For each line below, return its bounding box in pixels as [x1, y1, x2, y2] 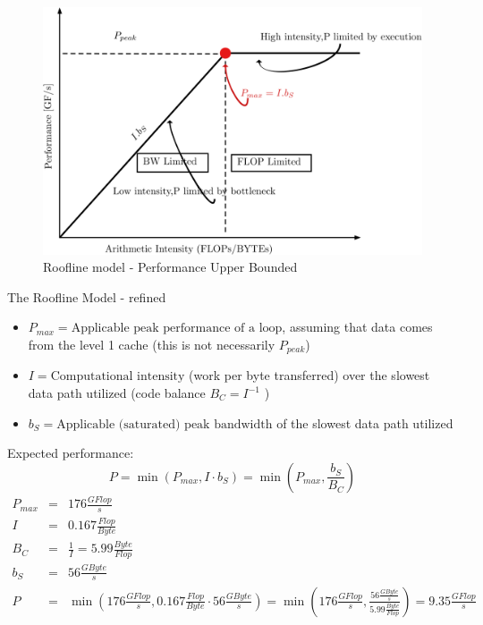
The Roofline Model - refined [7, 287, 166, 306]
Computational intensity [50, 370, 185, 384]
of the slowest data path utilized [276, 413, 453, 432]
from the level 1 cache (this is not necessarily [28, 334, 275, 353]
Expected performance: [7, 443, 134, 462]
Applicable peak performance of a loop [71, 322, 283, 335]
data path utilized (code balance [28, 384, 206, 402]
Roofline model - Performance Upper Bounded [43, 258, 298, 276]
